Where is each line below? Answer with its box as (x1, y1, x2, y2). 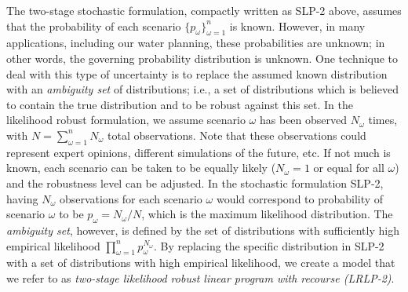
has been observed (259, 111, 348, 128)
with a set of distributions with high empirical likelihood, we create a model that (6, 254, 395, 271)
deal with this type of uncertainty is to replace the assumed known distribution (6, 65, 388, 82)
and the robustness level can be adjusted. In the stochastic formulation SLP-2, (6, 174, 384, 191)
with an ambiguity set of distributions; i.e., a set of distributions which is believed (6, 81, 399, 97)
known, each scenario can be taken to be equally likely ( (6, 159, 276, 176)
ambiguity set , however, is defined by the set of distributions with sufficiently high (6, 221, 399, 238)
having (6, 190, 38, 206)
